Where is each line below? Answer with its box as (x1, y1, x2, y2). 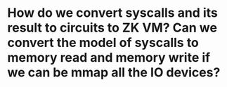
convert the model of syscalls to (7, 35, 199, 51)
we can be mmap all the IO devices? (7, 65, 221, 81)
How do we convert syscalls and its (7, 5, 218, 21)
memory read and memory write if (7, 50, 211, 66)
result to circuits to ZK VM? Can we (7, 20, 218, 36)
